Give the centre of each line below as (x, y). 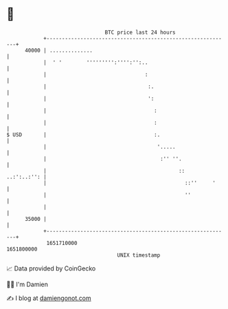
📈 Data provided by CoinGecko (51, 268)
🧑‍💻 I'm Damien (27, 284)
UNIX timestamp (139, 255)
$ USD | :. (83, 135)
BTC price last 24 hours (140, 32)
